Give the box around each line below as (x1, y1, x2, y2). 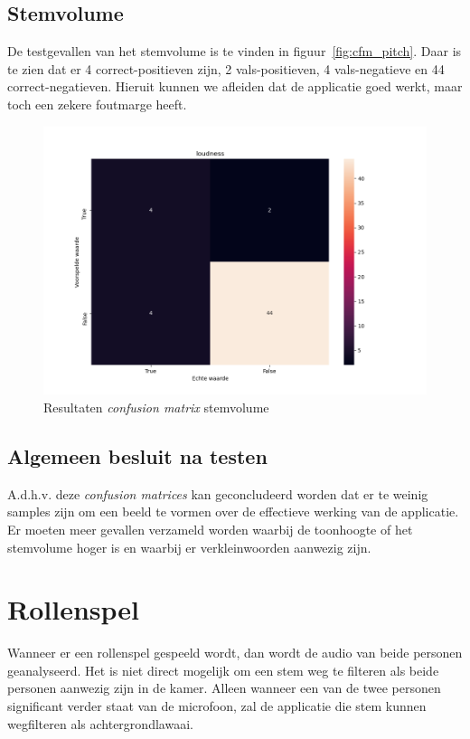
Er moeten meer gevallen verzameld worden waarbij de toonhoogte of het (7, 519, 413, 538)
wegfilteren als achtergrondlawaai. (7, 714, 193, 733)
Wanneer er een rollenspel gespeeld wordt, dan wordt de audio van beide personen (7, 643, 463, 662)
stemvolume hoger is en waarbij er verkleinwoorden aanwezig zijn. (7, 537, 371, 556)
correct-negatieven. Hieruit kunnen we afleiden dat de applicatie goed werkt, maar (7, 77, 463, 96)
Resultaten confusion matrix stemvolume (43, 397, 269, 416)
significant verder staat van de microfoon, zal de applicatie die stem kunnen (7, 696, 427, 715)
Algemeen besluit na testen (7, 441, 268, 469)
